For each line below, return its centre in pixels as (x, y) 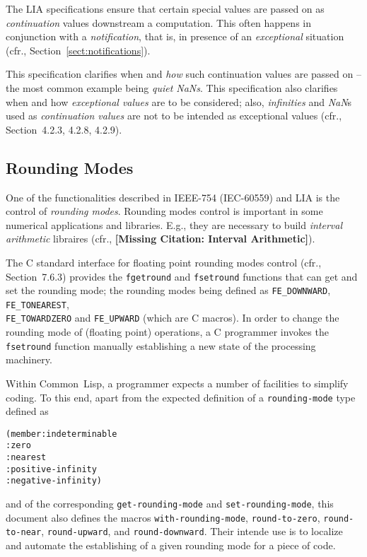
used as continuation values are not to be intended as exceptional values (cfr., (174, 116)
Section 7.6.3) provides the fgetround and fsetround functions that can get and (182, 276)
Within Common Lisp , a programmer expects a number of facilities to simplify (177, 383)
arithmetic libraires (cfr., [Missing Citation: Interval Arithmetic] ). (161, 239)
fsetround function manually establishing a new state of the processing (161, 345)
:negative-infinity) (54, 481)
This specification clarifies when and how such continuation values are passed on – (183, 74)
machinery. (29, 359)
